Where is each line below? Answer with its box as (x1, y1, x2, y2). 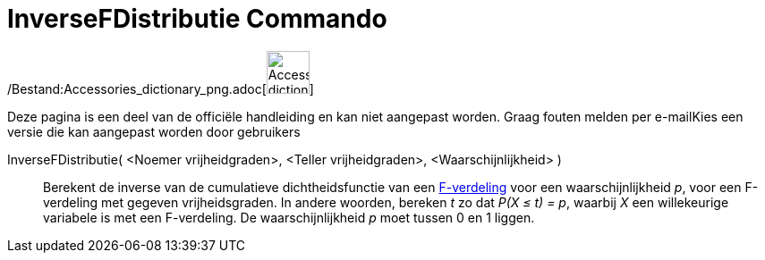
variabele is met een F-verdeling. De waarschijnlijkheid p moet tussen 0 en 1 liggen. (43, 209, 535, 225)
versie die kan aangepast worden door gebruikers (7, 123, 301, 139)
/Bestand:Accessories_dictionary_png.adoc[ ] (7, 80, 314, 96)
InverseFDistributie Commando (7, 4, 387, 34)
